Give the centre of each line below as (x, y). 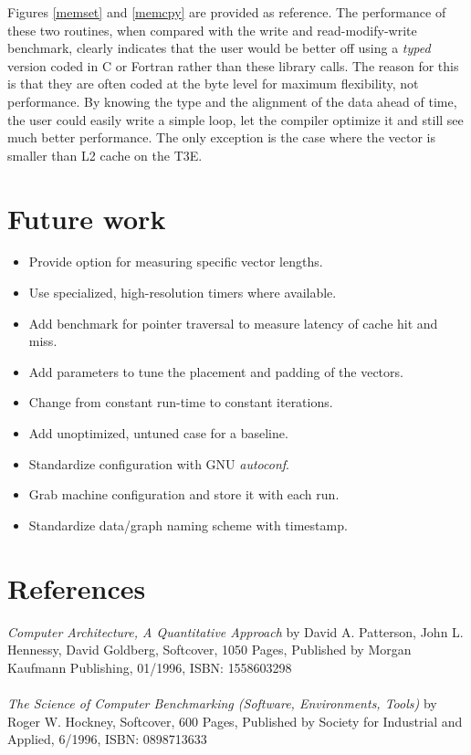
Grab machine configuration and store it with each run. (184, 494)
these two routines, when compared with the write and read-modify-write (212, 30)
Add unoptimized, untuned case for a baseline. (158, 433)
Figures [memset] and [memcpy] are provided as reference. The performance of (227, 12)
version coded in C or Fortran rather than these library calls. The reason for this (233, 65)
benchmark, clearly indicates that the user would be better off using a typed (219, 48)
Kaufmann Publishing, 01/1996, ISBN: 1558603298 (150, 667)
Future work (87, 218)
